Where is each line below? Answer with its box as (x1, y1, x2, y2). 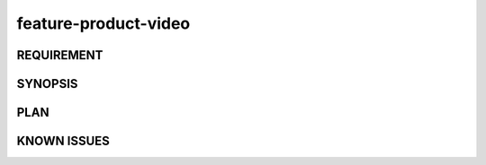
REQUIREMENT (16, 48, 103, 63)
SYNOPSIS (16, 76, 78, 91)
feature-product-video (16, 13, 191, 33)
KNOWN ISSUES (16, 134, 110, 149)
